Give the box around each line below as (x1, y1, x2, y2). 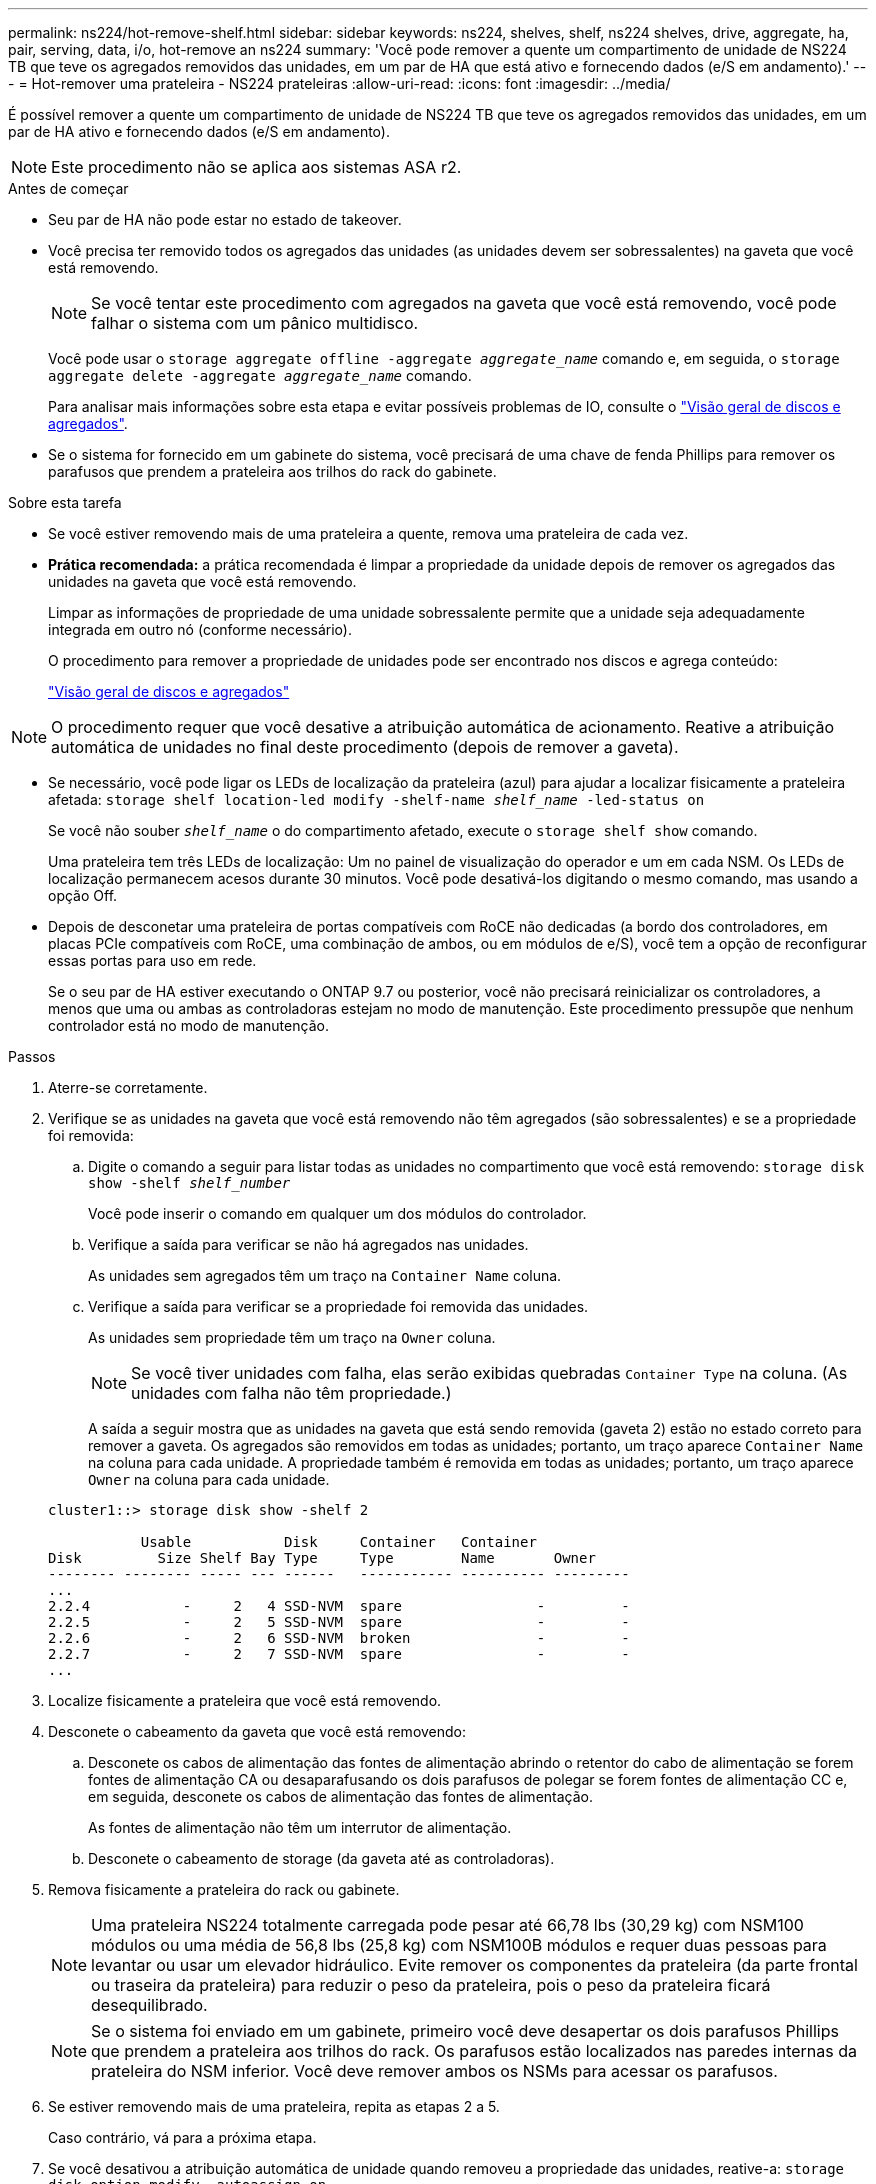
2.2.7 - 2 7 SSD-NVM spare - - (48, 1646, 630, 1662)
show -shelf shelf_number (88, 1175, 291, 1191)
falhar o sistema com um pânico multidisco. (91, 313, 419, 333)
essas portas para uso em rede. (48, 952, 257, 969)
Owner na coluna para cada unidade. (88, 1471, 330, 1488)
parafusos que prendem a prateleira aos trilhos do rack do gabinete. (48, 463, 497, 480)
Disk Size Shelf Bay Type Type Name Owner (48, 1550, 596, 1566)
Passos (8, 1048, 56, 1065)
